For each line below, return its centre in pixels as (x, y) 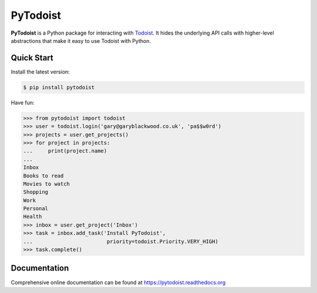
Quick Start (32, 58)
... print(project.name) (65, 151)
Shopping (36, 192)
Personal (36, 209)
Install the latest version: (40, 72)
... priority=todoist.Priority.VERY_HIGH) (121, 241)
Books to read (43, 176)
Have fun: (23, 102)
